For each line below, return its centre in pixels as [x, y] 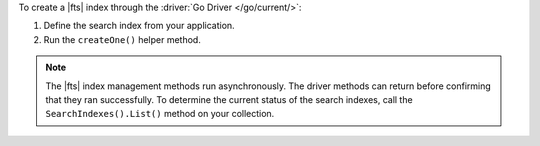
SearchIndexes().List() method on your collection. [160, 114]
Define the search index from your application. [139, 26]
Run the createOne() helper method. [122, 39]
